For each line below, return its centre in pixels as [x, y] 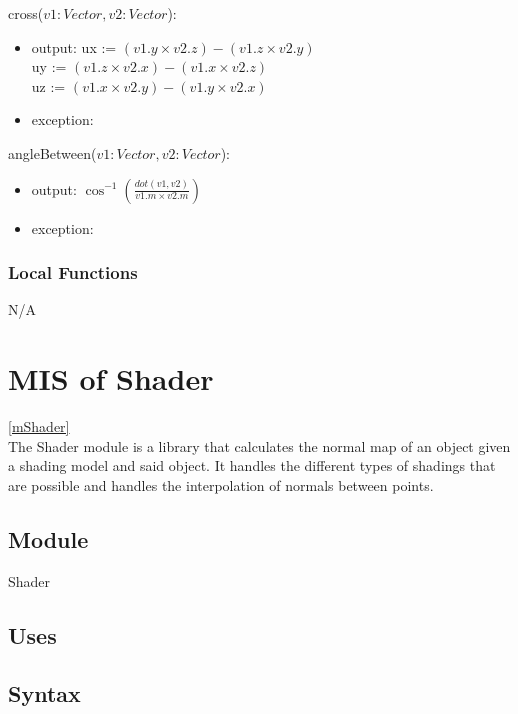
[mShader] [39, 426]
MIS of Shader [111, 378]
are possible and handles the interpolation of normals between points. [221, 484]
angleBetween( [52, 152]
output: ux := [74, 46]
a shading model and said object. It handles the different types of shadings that [252, 465]
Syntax [44, 693]
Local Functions [73, 272]
